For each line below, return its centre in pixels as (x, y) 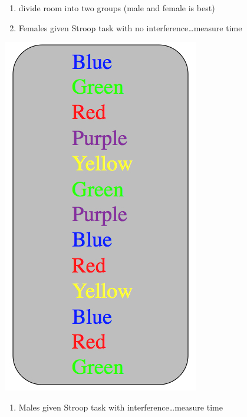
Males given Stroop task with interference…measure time (121, 407)
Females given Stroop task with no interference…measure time (130, 27)
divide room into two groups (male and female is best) (117, 8)
